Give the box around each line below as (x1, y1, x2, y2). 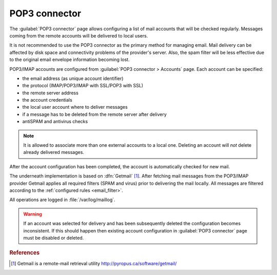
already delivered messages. (23, 149, 85, 155)
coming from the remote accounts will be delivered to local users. (9, 32, 148, 38)
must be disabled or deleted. (23, 234, 84, 241)
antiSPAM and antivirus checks (22, 119, 88, 125)
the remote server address (22, 90, 79, 96)
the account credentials (22, 97, 73, 103)
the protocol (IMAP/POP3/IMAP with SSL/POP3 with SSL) (22, 83, 144, 89)
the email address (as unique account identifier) (22, 75, 124, 82)
